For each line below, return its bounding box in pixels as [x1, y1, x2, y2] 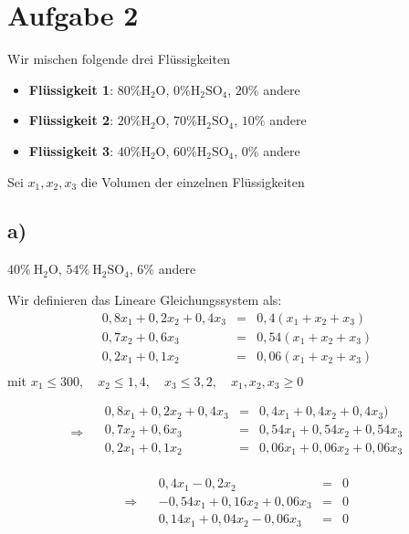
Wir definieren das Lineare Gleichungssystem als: [7, 289, 282, 309]
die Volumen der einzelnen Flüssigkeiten [80, 172, 305, 191]
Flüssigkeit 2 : [28, 110, 114, 130]
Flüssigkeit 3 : [28, 141, 114, 160]
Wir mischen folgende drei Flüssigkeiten [7, 49, 230, 68]
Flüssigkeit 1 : [28, 79, 114, 99]
